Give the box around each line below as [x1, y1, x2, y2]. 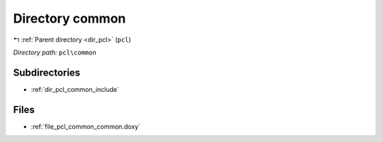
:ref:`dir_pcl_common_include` [30, 85, 120, 93]
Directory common [13, 11, 126, 26]
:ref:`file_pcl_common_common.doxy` [30, 122, 141, 131]
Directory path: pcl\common [13, 48, 97, 57]
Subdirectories [13, 66, 81, 78]
